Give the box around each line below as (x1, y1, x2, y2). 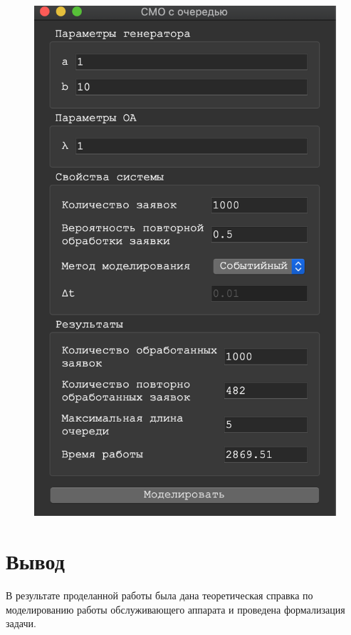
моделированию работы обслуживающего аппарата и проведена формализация (6, 601, 345, 616)
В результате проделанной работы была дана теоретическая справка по (6, 588, 313, 602)
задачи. (6, 616, 36, 631)
